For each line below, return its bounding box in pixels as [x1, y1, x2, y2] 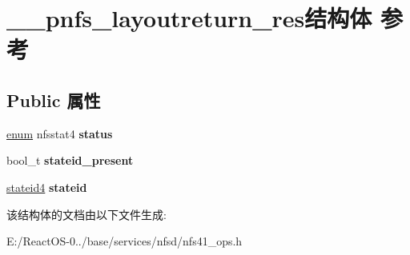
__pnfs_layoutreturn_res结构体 [6, 2, 372, 34]
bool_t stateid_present [6, 152, 134, 169]
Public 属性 [6, 87, 101, 112]
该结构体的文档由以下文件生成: [6, 205, 167, 222]
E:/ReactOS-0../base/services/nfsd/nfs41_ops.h [6, 233, 243, 249]
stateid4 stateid [6, 178, 87, 195]
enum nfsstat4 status [6, 125, 113, 141]
